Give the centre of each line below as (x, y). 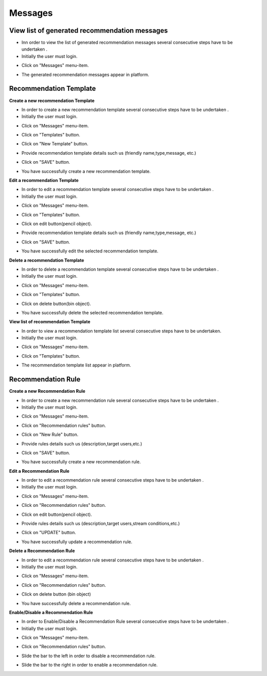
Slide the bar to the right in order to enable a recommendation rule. (89, 665)
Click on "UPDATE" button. (49, 533)
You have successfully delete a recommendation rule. (76, 603)
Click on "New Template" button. (55, 144)
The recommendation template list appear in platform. (76, 365)
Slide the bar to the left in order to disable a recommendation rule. (89, 656)
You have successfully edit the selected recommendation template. (90, 251)
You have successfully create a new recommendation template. (86, 171)
